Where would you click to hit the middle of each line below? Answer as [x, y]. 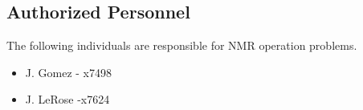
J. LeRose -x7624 [67, 99]
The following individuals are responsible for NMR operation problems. [182, 45]
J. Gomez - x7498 [69, 72]
